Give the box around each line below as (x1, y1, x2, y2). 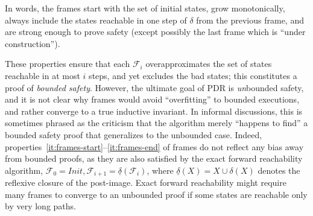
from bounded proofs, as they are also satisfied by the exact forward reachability (5, 152, 303, 165)
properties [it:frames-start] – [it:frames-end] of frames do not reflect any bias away (5, 140, 304, 153)
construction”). (5, 37, 60, 49)
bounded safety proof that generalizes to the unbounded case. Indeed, (5, 128, 262, 141)
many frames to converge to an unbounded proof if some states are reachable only (5, 188, 308, 200)
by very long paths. (5, 200, 76, 212)
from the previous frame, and (196, 13, 304, 26)
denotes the (258, 164, 300, 176)
